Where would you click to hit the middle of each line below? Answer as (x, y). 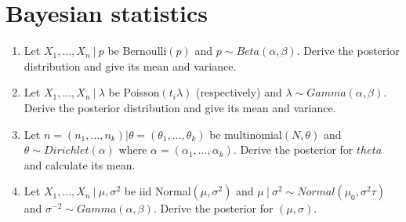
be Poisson (134, 92)
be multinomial (246, 134)
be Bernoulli (137, 51)
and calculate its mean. (80, 164)
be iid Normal (158, 191)
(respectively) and (239, 92)
